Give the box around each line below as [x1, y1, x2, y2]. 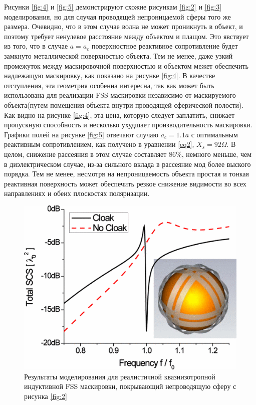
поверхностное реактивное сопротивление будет [91, 41, 238, 51]
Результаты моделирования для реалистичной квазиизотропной [24, 371, 215, 381]
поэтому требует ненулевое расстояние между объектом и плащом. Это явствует [4, 31, 249, 41]
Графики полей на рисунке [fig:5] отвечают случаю [4, 129, 159, 139]
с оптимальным [191, 129, 238, 139]
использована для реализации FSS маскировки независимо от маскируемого [4, 90, 236, 100]
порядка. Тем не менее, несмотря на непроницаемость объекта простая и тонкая [4, 168, 249, 179]
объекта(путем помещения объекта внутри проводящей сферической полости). [4, 99, 244, 110]
